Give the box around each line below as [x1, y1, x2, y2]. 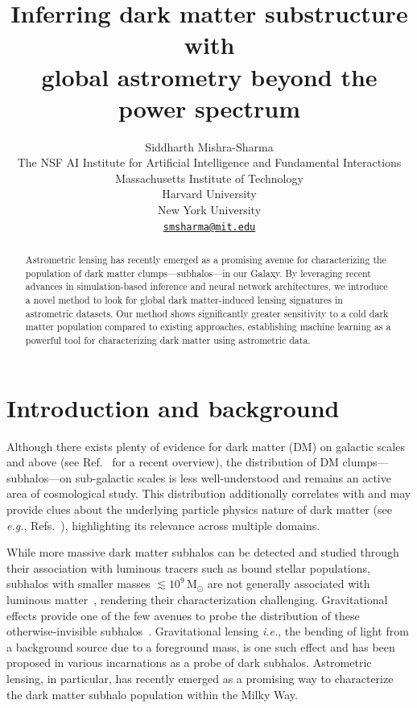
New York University [157, 201, 262, 218]
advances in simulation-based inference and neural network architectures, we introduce [25, 279, 388, 293]
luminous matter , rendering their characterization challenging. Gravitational [6, 590, 388, 607]
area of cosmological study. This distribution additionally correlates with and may [6, 485, 411, 502]
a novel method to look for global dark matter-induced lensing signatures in [25, 293, 343, 307]
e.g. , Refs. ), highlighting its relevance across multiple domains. [6, 516, 320, 533]
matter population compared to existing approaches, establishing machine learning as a [25, 320, 391, 333]
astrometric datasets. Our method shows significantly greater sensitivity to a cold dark [25, 306, 389, 320]
